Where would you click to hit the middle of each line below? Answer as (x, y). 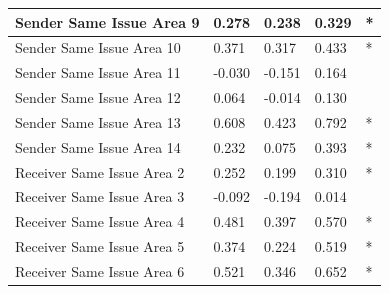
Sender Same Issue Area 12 (98, 97)
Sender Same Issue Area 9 (107, 21)
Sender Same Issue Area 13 (98, 121)
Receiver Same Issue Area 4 (100, 221)
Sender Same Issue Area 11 (98, 72)
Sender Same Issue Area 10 (98, 47)
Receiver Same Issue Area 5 (100, 246)
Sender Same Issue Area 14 (98, 146)
